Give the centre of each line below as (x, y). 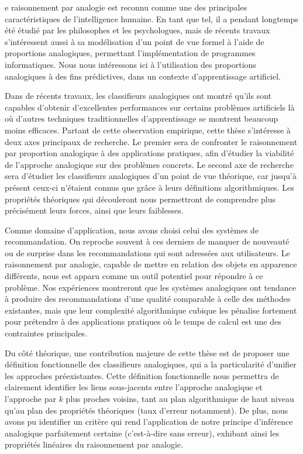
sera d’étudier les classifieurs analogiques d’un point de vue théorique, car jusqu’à (151, 176)
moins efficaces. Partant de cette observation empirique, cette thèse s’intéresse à (148, 130)
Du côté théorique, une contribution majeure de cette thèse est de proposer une (147, 352)
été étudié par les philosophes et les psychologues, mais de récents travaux (137, 30)
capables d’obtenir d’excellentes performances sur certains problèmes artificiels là (150, 107)
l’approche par (30, 398)
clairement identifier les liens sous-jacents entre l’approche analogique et (134, 387)
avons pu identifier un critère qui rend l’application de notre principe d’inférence (149, 422)
